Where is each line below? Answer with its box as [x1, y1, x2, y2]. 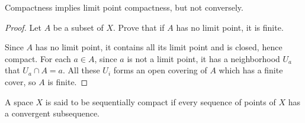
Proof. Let [5, 21, 41, 33]
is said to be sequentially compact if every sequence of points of [45, 95, 276, 108]
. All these [63, 64, 100, 76]
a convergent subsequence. [5, 107, 100, 119]
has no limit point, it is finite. [176, 21, 284, 33]
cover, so [5, 75, 36, 88]
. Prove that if [113, 21, 165, 33]
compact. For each [5, 52, 71, 64]
